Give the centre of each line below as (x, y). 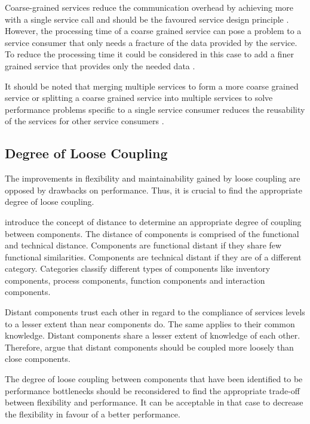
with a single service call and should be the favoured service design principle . (147, 19)
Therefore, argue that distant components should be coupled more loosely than (149, 347)
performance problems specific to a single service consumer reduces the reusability (155, 109)
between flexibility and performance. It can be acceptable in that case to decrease (154, 402)
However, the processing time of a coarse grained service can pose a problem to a (153, 31)
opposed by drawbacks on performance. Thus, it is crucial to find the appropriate (154, 190)
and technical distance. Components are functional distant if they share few (143, 245)
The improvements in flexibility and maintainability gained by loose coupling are (153, 178)
